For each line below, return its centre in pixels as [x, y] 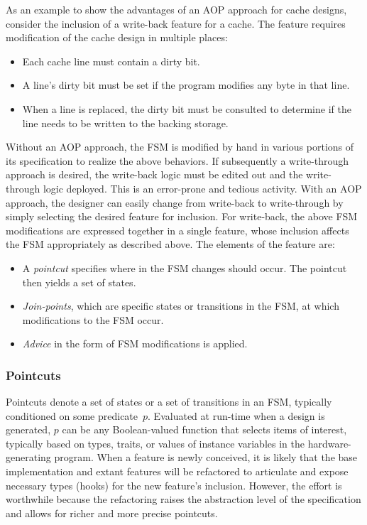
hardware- [329, 443]
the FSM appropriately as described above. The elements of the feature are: [170, 244]
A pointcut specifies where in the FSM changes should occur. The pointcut [185, 267]
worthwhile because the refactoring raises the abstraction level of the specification [183, 499]
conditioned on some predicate [72, 415]
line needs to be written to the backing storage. [125, 123]
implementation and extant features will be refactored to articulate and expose [177, 471]
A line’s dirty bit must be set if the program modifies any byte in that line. [186, 85]
